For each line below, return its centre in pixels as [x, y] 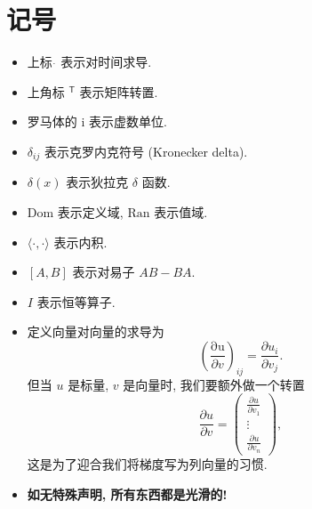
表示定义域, [90, 211]
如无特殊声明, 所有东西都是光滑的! [127, 493]
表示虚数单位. [128, 121]
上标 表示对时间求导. [89, 62]
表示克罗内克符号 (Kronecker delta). [146, 151]
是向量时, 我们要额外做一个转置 [214, 384]
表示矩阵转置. [119, 91]
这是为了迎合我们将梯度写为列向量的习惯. [147, 463]
